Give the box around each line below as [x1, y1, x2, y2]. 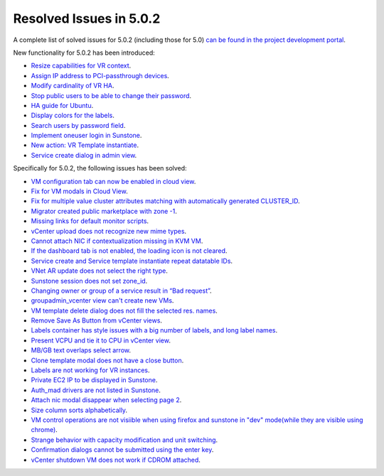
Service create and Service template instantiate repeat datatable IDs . [31, 256, 233, 265]
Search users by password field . [31, 121, 126, 129]
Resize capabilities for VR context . [31, 61, 132, 70]
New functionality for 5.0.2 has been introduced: [13, 48, 156, 57]
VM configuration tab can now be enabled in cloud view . [31, 177, 196, 185]
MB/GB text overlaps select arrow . [31, 346, 132, 355]
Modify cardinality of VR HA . [31, 82, 114, 90]
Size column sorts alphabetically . [31, 406, 128, 414]
